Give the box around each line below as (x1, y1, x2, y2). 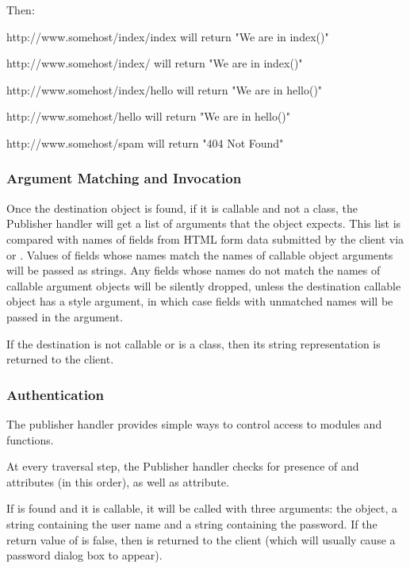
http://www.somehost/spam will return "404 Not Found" (6, 134, 284, 151)
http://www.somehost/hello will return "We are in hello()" (6, 108, 291, 125)
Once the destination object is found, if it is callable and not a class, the (6, 199, 358, 216)
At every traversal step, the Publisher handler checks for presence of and (6, 458, 359, 475)
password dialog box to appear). (6, 547, 163, 563)
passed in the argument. (6, 308, 123, 325)
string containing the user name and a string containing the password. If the (6, 515, 377, 532)
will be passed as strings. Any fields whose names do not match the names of (6, 262, 381, 279)
